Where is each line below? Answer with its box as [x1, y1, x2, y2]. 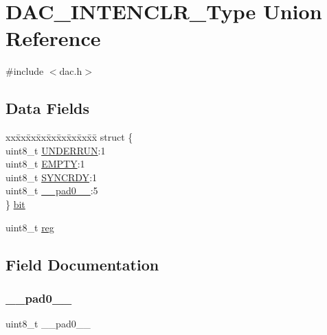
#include [5, 64, 44, 78]
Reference [5, 24, 101, 52]
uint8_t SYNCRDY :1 [5, 170, 98, 184]
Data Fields [5, 97, 90, 119]
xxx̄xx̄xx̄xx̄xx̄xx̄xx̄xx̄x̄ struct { [5, 130, 133, 144]
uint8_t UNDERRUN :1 [5, 143, 106, 157]
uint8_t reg [5, 220, 54, 234]
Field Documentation [5, 253, 159, 275]
